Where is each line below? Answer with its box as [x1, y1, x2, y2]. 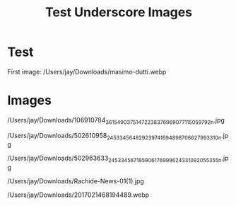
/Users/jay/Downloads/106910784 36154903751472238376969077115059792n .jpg [7, 115, 225, 126]
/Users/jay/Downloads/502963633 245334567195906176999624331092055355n [7, 154, 222, 164]
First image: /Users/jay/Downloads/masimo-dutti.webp [7, 67, 167, 76]
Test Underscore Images [45, 4, 193, 21]
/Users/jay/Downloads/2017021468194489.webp [7, 190, 150, 199]
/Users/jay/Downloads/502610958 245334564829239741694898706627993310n [7, 131, 222, 142]
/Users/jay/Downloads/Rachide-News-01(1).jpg [7, 177, 145, 185]
